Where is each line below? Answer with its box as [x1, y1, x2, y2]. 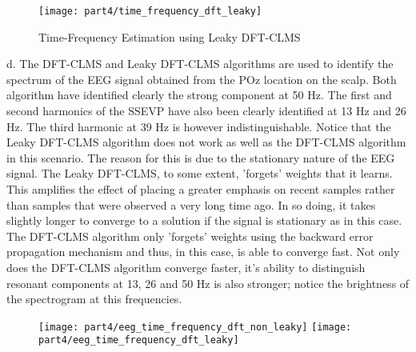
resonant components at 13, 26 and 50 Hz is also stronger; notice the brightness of [6, 274, 410, 291]
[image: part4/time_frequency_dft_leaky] [38, 6, 262, 17]
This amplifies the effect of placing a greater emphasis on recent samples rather [6, 181, 395, 197]
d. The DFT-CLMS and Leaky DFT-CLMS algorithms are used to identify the [6, 55, 394, 72]
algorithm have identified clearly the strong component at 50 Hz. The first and [6, 86, 392, 103]
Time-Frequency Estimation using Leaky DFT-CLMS [38, 28, 301, 45]
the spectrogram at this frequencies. [6, 290, 182, 307]
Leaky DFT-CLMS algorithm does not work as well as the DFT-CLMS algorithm [6, 134, 406, 150]
